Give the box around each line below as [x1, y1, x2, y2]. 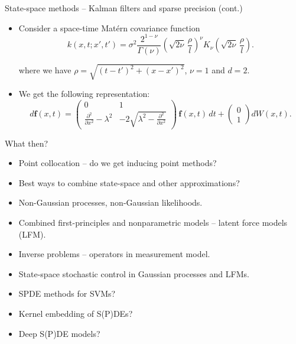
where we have [18, 64, 71, 76]
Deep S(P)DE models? [18, 327, 100, 339]
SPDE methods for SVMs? [18, 287, 116, 300]
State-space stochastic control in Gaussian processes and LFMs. [18, 267, 249, 280]
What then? [5, 137, 48, 149]
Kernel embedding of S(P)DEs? [18, 307, 133, 319]
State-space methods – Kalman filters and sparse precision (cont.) [5, 2, 243, 14]
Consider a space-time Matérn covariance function [18, 21, 200, 34]
